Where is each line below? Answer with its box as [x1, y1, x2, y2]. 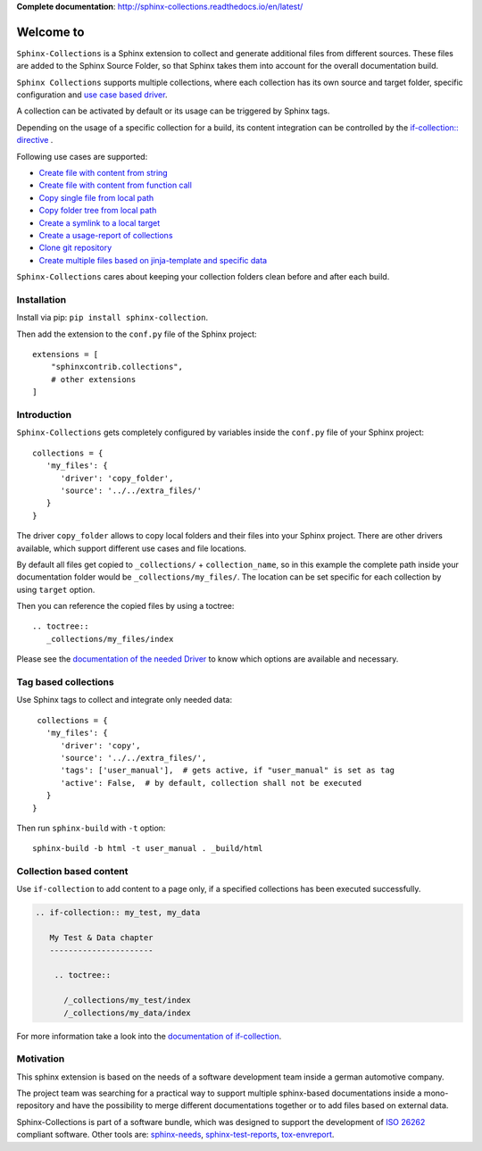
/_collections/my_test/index [63, 996, 191, 1005]
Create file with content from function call [38, 179, 192, 191]
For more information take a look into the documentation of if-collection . [16, 1030, 282, 1041]
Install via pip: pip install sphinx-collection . [16, 313, 209, 323]
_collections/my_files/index [46, 634, 174, 644]
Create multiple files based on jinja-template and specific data [38, 254, 268, 265]
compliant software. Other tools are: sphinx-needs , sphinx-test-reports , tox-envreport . [16, 1130, 335, 1140]
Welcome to [16, 24, 85, 39]
